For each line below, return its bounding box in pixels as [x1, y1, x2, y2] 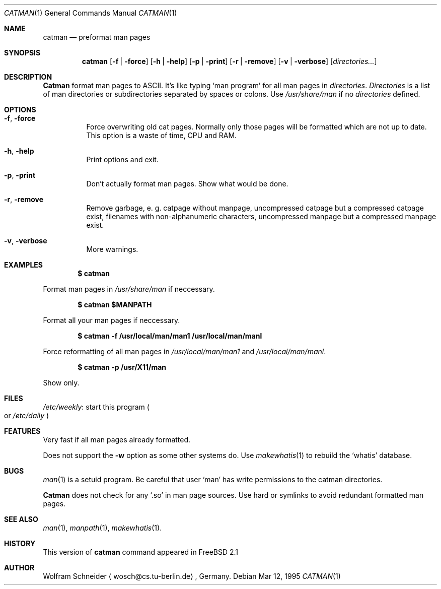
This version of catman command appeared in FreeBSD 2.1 [43, 548, 239, 556]
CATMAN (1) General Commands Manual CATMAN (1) [4, 9, 177, 17]
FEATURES [4, 427, 41, 435]
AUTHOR [4, 563, 35, 572]
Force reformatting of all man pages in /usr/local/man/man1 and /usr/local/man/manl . [43, 347, 326, 356]
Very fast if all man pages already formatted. [43, 435, 191, 444]
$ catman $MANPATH [78, 300, 152, 309]
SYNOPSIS [4, 48, 41, 57]
